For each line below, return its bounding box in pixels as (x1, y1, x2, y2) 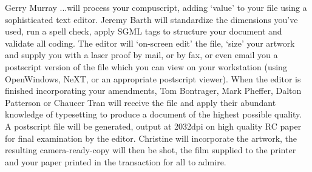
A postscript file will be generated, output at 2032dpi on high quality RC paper (5, 119, 302, 132)
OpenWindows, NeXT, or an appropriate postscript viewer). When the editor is (5, 72, 301, 85)
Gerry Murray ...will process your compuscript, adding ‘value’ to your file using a (5, 1, 307, 13)
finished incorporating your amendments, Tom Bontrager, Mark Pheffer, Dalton (5, 84, 302, 97)
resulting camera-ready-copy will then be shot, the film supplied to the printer (5, 144, 296, 156)
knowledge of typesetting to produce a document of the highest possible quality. (5, 108, 302, 121)
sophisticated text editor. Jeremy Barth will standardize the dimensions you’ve (5, 13, 298, 25)
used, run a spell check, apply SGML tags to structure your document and (5, 25, 282, 38)
